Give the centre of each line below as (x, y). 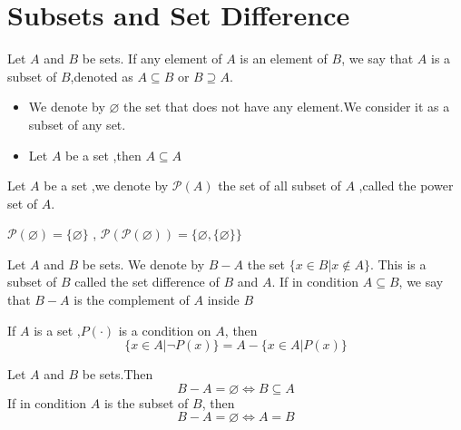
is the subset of (146, 402)
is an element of (284, 59)
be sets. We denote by (143, 264)
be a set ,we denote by (106, 186)
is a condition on (165, 330)
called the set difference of (147, 282)
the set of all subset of (280, 186)
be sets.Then (118, 374)
